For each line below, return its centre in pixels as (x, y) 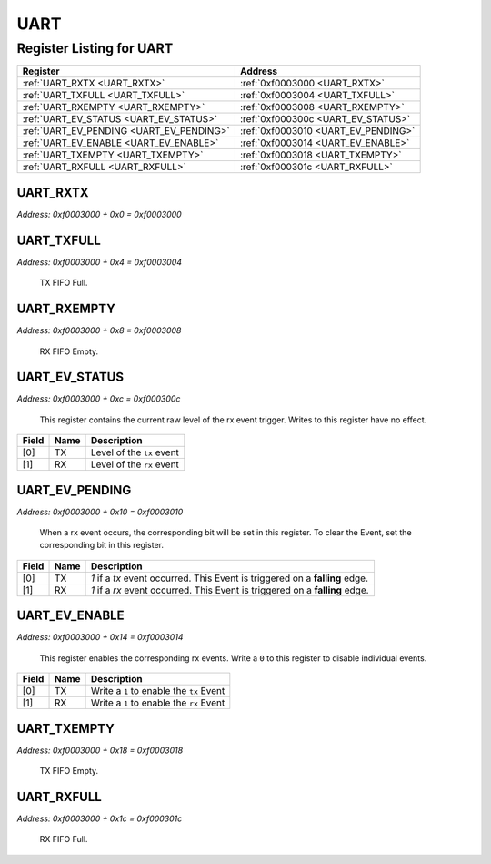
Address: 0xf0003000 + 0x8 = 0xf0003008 (99, 330)
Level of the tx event (135, 452)
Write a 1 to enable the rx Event (158, 703)
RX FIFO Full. (64, 839)
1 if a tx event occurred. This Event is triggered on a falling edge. (229, 578)
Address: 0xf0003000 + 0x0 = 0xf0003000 (99, 214)
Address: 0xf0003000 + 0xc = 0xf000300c (99, 399)
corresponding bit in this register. (101, 545)
